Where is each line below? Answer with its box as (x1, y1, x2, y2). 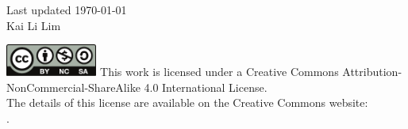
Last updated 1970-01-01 (6, 2, 127, 17)
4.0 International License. (144, 78, 268, 95)
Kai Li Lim (6, 17, 61, 33)
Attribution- (342, 63, 402, 80)
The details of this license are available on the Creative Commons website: (6, 94, 368, 111)
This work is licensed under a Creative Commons (100, 63, 339, 80)
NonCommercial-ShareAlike (6, 78, 140, 95)
